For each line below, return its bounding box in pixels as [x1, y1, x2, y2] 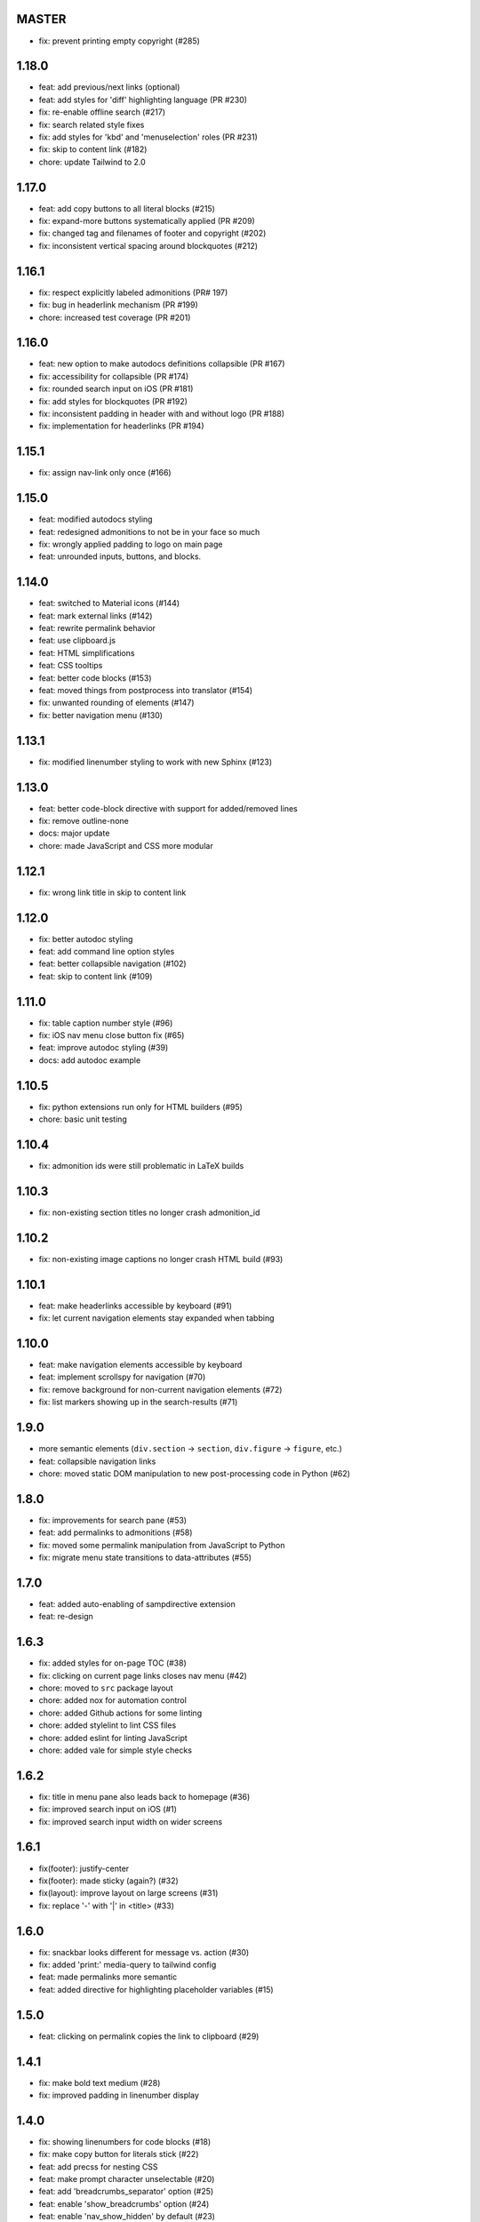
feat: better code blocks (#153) [38, 672, 152, 683]
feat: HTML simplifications [38, 647, 135, 658]
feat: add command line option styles [38, 946, 175, 956]
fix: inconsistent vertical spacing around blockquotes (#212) [38, 240, 258, 251]
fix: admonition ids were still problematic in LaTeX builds [38, 1161, 244, 1171]
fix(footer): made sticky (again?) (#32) [38, 1875, 180, 1886]
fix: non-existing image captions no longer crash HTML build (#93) [38, 1253, 284, 1264]
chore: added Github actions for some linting [38, 1707, 203, 1718]
